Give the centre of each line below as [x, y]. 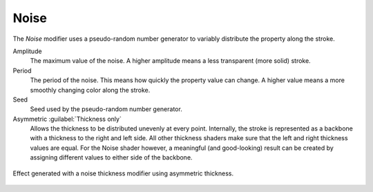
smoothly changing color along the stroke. [90, 90]
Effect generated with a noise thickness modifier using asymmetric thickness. [123, 173]
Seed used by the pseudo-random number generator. [106, 109]
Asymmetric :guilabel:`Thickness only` [67, 119]
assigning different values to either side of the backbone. [111, 157]
